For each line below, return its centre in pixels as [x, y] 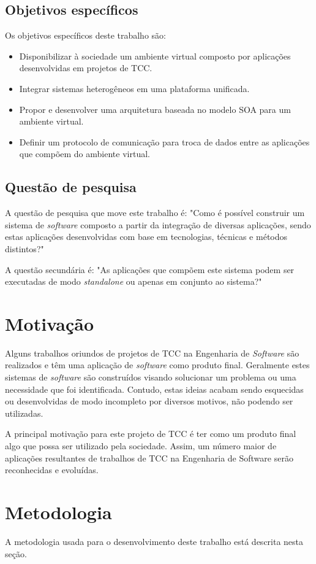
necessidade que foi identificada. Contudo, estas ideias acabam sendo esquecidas [154, 389]
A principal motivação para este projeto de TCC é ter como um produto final [151, 434]
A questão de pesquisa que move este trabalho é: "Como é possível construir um [155, 213]
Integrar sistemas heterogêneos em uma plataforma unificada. [134, 88]
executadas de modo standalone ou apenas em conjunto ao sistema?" [134, 281]
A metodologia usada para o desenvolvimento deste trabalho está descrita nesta [154, 541]
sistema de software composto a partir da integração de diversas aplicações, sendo [158, 224]
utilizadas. [24, 413]
